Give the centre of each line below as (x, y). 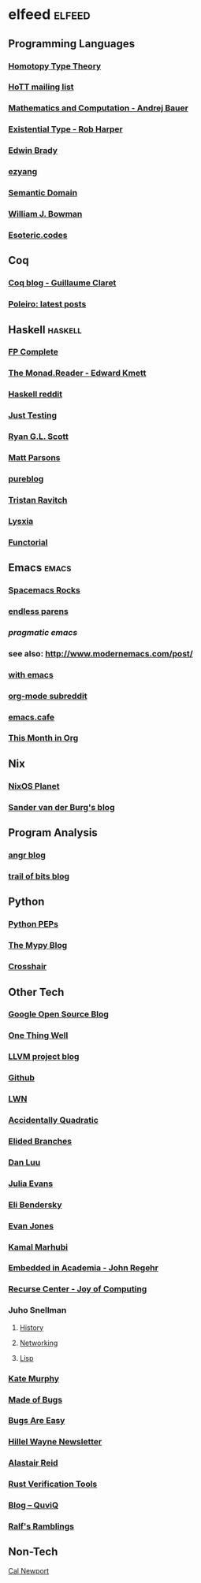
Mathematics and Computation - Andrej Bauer (99, 108)
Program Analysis (53, 833)
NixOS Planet (34, 786)
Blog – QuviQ (33, 1505)
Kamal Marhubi (38, 1247)
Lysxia (21, 521)
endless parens (38, 611)
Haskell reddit (35, 394)
